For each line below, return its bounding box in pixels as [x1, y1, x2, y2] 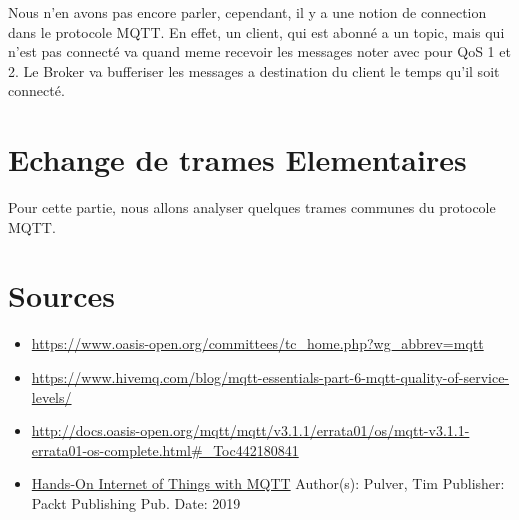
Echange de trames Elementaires [8, 139, 467, 180]
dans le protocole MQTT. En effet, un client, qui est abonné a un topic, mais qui [8, 21, 505, 42]
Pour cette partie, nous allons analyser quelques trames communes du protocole [8, 197, 496, 218]
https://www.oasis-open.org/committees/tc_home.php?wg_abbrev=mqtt [31, 333, 484, 354]
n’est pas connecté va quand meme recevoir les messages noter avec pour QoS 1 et [8, 41, 511, 62]
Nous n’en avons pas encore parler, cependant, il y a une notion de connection [8, 2, 487, 22]
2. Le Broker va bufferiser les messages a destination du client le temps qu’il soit [8, 60, 500, 81]
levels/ [31, 386, 72, 407]
